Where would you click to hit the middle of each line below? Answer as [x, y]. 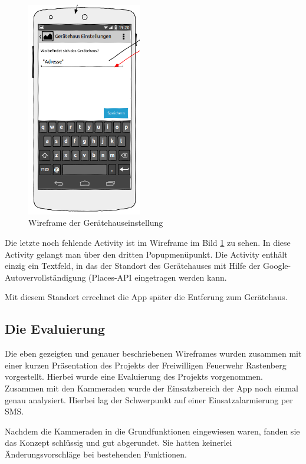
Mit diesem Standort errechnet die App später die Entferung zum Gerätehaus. [146, 297]
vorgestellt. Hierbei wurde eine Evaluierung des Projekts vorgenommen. [134, 376]
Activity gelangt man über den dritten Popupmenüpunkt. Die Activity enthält [146, 254]
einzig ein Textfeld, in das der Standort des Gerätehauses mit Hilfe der [133, 266]
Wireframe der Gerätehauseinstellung [96, 223]
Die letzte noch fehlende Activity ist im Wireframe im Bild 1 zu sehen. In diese [148, 243]
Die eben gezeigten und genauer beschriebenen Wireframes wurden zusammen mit [153, 353]
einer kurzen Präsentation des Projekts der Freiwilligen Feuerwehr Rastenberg [146, 365]
